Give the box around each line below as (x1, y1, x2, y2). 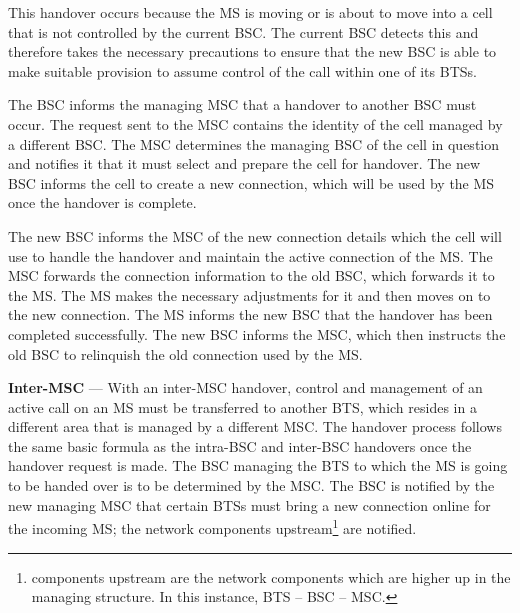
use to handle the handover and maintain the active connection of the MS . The (8, 245, 493, 266)
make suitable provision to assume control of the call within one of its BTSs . (8, 60, 477, 81)
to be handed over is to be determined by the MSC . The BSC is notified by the (8, 475, 495, 496)
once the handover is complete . (8, 192, 197, 213)
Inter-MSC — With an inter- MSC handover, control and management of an (8, 377, 483, 398)
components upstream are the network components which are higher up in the (31, 566, 511, 587)
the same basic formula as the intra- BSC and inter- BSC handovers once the (8, 435, 472, 456)
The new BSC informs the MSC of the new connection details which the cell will (8, 225, 502, 246)
